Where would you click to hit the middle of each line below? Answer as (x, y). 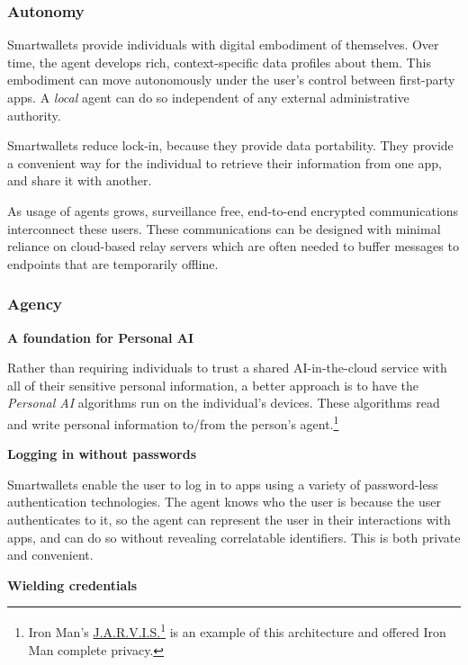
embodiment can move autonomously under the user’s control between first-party (231, 80)
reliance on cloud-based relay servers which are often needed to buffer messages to (233, 246)
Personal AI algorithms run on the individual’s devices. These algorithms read (224, 403)
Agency (35, 304)
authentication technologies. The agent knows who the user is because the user (224, 502)
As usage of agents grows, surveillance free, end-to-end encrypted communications (233, 210)
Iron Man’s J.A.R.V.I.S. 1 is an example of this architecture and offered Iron (237, 630)
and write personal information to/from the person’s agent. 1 (173, 422)
